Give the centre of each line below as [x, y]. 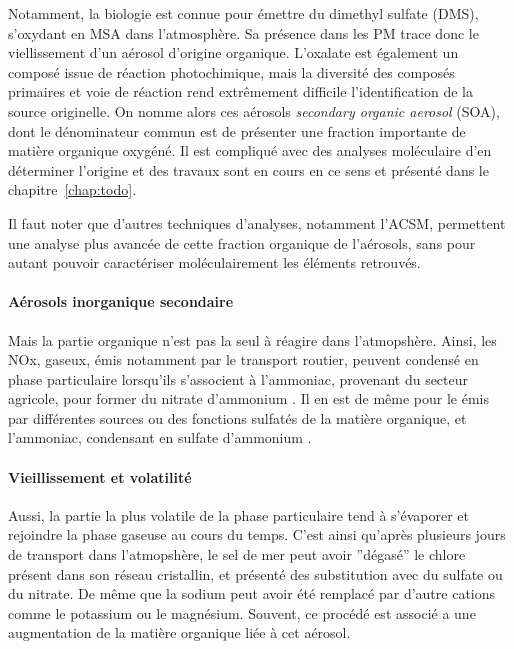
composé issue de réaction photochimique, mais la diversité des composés [231, 71]
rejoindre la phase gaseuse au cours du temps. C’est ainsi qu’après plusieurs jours [257, 534]
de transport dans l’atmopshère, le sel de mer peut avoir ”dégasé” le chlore [237, 554]
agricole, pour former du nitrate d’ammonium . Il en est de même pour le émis [249, 398]
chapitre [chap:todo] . [72, 189]
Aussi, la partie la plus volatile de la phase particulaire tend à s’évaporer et [239, 514]
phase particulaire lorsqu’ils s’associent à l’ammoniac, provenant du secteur [238, 378]
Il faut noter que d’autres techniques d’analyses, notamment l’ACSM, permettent [257, 222]
